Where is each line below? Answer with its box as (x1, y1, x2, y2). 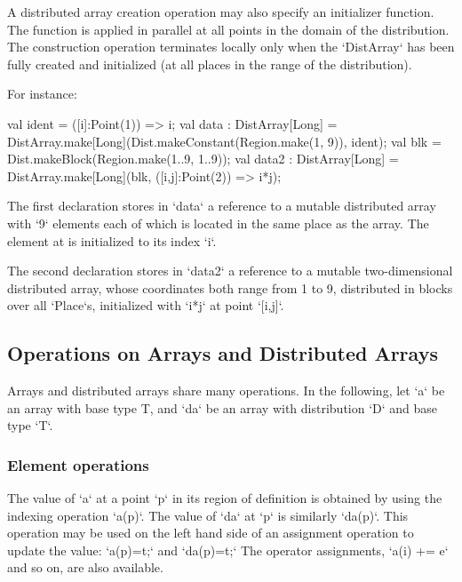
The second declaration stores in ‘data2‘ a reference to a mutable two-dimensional (7, 261, 453, 280)
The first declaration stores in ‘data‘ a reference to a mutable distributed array (7, 196, 436, 215)
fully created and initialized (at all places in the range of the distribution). (7, 54, 412, 73)
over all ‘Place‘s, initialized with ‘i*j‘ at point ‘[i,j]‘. (7, 296, 284, 315)
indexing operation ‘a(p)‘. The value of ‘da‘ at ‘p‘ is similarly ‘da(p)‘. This (7, 506, 409, 524)
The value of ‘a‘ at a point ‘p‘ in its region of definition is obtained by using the (7, 489, 442, 507)
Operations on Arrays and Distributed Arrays (7, 339, 438, 367)
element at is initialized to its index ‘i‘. (7, 231, 217, 250)
